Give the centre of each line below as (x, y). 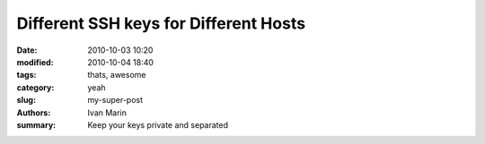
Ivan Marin (107, 113)
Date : (27, 50)
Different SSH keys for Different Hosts (161, 23)
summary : (36, 124)
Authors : (34, 113)
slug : (26, 100)
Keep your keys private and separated (158, 124)
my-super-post (115, 100)
